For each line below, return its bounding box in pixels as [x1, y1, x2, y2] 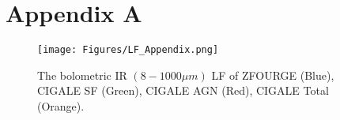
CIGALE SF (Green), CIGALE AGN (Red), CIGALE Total [37, 82, 329, 99]
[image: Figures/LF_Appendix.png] [37, 44, 219, 56]
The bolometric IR [37, 66, 127, 83]
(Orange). [37, 97, 85, 114]
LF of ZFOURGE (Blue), [211, 66, 334, 83]
